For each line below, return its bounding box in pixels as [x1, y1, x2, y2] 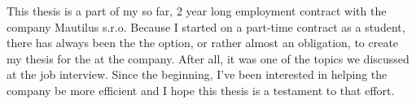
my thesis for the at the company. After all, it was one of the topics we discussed [7, 50, 409, 67]
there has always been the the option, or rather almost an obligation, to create [7, 34, 399, 51]
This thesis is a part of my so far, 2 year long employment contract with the [7, 2, 387, 19]
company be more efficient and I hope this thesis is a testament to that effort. [7, 81, 395, 98]
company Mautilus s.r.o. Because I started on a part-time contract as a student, [7, 18, 405, 35]
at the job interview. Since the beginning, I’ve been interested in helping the [7, 66, 388, 83]
